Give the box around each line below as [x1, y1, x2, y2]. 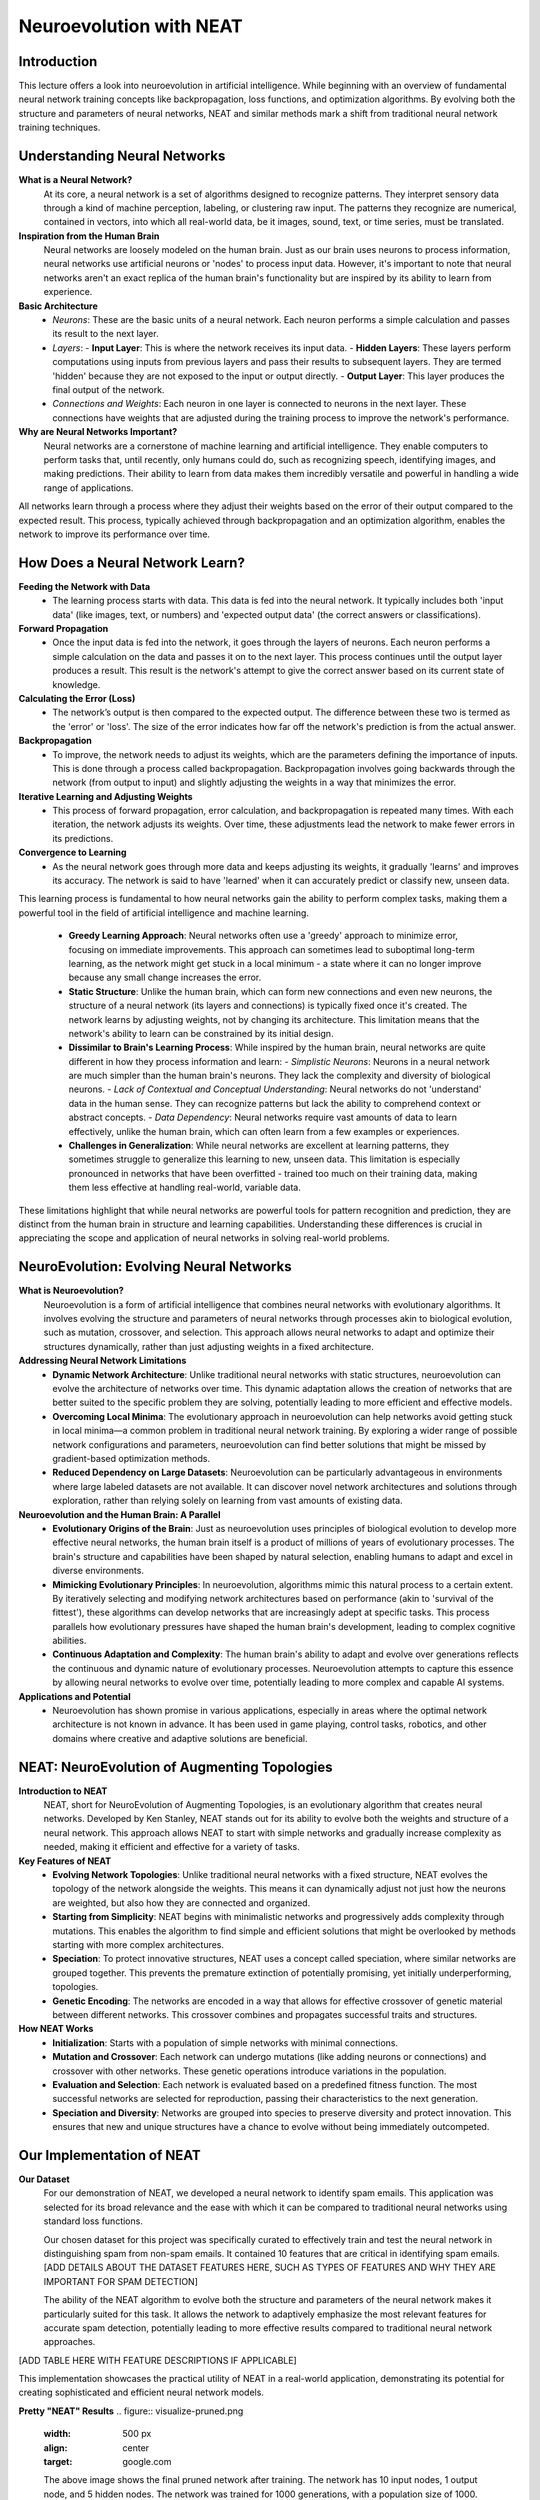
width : [43, 2428, 72, 2440]
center [122, 2441, 150, 2454]
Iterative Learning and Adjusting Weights [18, 790, 194, 802]
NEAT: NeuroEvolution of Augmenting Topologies [18, 1758, 334, 1775]
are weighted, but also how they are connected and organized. [52, 1896, 311, 1909]
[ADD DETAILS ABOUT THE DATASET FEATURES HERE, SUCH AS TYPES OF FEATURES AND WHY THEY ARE [43, 2261, 497, 2274]
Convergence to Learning [18, 846, 127, 859]
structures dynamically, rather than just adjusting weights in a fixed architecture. [43, 1340, 375, 1352]
